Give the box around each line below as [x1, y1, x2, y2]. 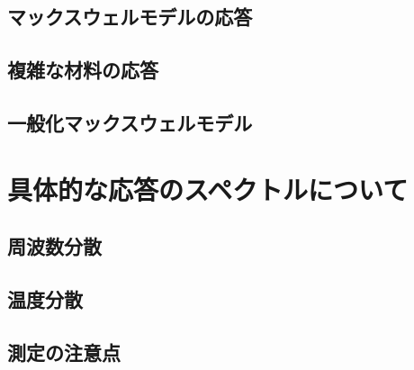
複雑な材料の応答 [7, 56, 158, 84]
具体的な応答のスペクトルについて [7, 170, 409, 207]
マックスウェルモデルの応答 [7, 3, 253, 31]
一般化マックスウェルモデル [7, 108, 253, 136]
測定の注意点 [7, 338, 121, 365]
